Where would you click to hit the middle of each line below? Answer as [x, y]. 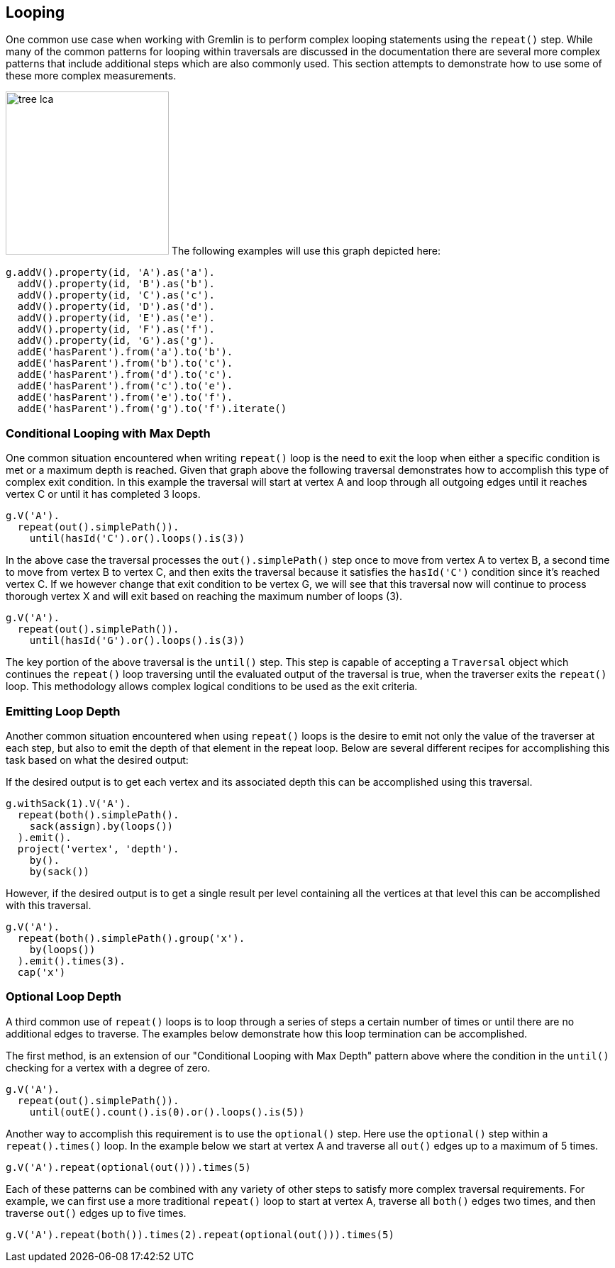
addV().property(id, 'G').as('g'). [116, 341]
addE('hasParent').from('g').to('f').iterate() [152, 409]
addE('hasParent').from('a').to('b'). [125, 352]
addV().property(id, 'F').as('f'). [116, 329]
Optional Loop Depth [63, 997]
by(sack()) [60, 871]
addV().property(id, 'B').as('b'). [116, 284]
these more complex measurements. [91, 76]
